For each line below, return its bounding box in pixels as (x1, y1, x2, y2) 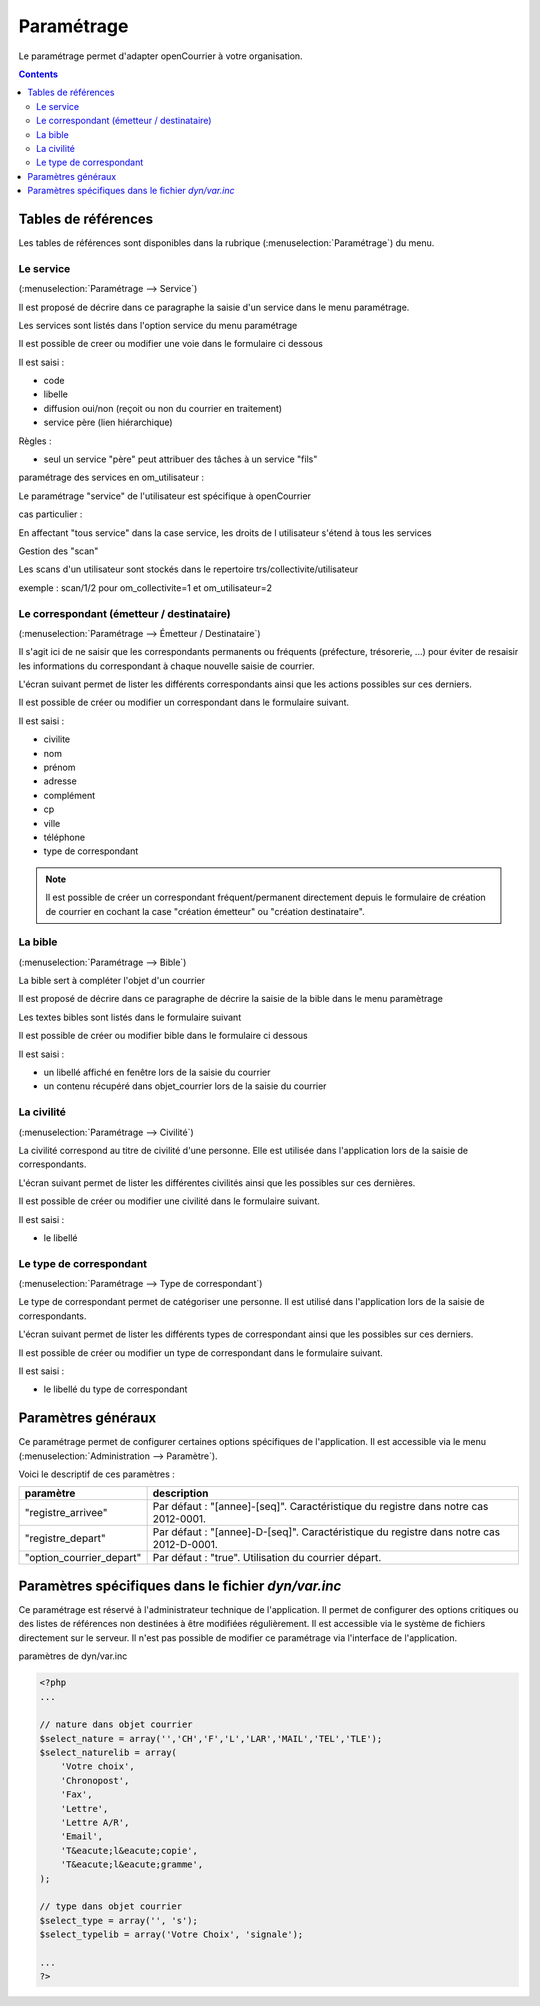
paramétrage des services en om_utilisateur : (18, 471, 205, 484)
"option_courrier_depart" (24, 1551, 142, 1565)
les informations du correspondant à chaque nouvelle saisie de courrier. (18, 660, 315, 672)
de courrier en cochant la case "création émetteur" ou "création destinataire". (45, 905, 365, 917)
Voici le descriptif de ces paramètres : (18, 1468, 175, 1480)
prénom (43, 761, 76, 774)
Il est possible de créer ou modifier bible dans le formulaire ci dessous (18, 1030, 309, 1042)
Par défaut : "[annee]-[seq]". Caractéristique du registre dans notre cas (152, 1500, 489, 1514)
